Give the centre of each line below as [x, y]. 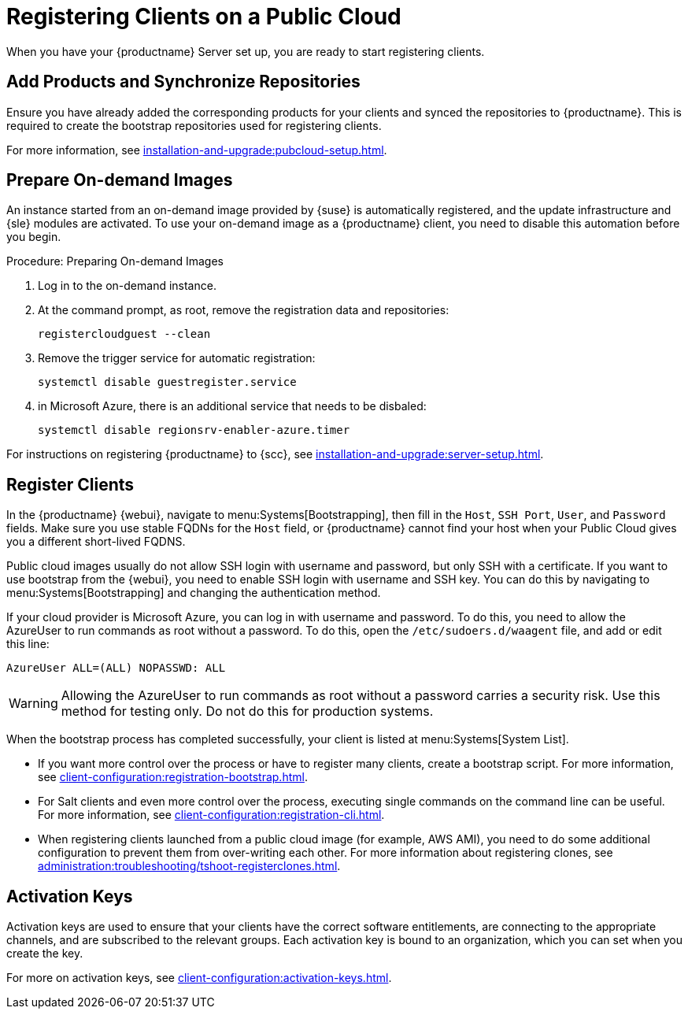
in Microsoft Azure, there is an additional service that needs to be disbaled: [232, 406]
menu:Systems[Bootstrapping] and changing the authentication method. [194, 593]
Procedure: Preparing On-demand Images [115, 261]
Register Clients [70, 484]
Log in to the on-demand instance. [127, 286]
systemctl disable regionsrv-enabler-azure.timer [194, 430]
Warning [33, 704]
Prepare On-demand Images [120, 180]
